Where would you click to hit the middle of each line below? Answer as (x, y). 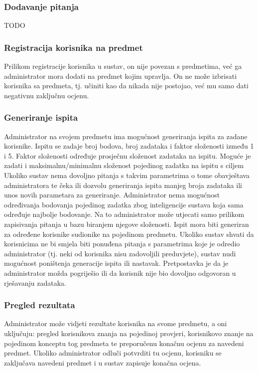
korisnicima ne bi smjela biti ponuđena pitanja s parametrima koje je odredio (122, 244)
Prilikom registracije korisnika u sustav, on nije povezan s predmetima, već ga (123, 66)
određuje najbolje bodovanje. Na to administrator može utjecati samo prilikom (124, 214)
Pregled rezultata (40, 305)
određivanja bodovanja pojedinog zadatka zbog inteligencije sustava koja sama (124, 204)
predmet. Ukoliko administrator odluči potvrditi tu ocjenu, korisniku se (113, 353)
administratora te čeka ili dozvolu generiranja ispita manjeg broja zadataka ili (123, 185)
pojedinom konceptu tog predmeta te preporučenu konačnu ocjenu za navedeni (124, 343)
